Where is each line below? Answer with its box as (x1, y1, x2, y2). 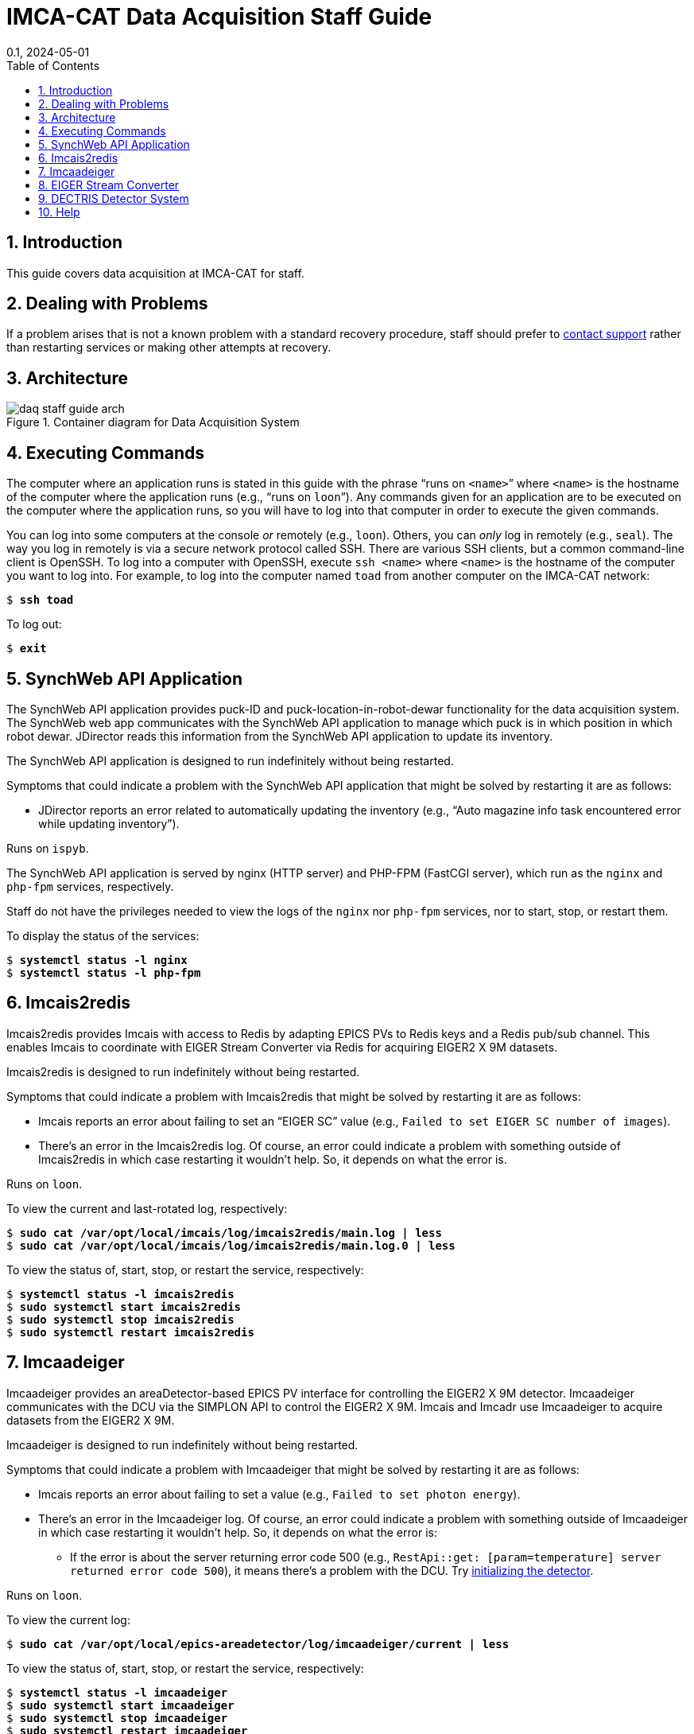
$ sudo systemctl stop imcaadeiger (6, 1711, 228, 1724)
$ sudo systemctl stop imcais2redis (6, 1312, 235, 1326)
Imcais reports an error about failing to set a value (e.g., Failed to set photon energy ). (38, 1487, 521, 1501)
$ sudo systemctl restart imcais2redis (6, 1325, 254, 1339)
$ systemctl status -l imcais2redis (6, 1287, 235, 1300)
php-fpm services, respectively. (6, 879, 174, 893)
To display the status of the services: (6, 928, 200, 943)
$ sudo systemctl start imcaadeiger (6, 1698, 235, 1712)
